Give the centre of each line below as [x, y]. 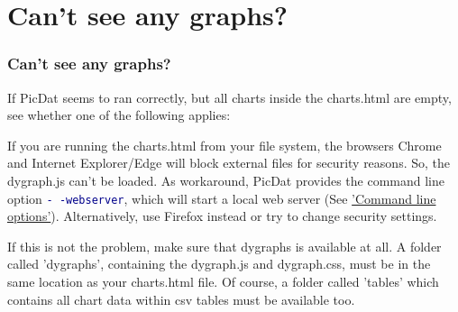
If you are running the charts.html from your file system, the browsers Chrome [224, 145]
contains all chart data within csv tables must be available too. [181, 299]
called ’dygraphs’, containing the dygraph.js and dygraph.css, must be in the [219, 264]
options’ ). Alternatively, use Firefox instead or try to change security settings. [222, 216]
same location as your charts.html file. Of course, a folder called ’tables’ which [223, 281]
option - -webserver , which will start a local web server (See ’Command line [222, 198]
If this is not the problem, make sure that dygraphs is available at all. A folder [224, 246]
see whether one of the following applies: [119, 115]
